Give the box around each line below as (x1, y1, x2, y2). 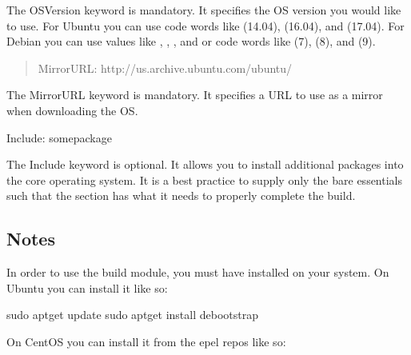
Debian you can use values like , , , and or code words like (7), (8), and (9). (6, 33, 376, 50)
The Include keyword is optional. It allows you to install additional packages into (6, 156, 404, 173)
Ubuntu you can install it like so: (6, 279, 168, 296)
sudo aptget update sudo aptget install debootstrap (6, 306, 258, 323)
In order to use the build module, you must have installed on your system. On (6, 264, 389, 281)
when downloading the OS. (6, 102, 138, 118)
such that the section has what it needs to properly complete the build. (6, 187, 356, 204)
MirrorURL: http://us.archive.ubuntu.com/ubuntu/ (38, 59, 293, 76)
